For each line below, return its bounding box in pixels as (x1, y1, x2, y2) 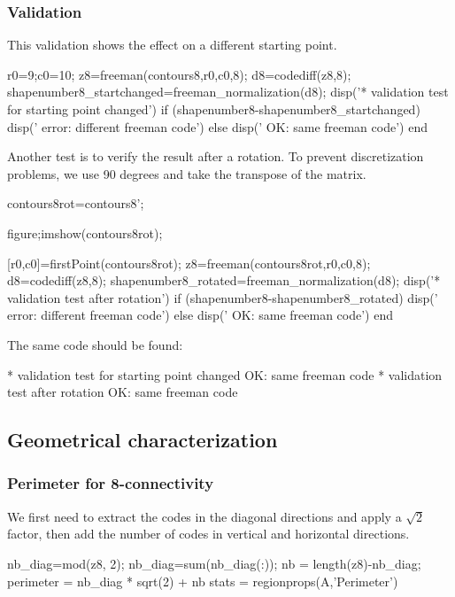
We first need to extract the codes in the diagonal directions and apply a (7, 507, 402, 525)
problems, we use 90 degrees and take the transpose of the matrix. (7, 164, 366, 182)
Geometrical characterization (7, 426, 278, 454)
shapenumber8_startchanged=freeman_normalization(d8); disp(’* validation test (7, 82, 449, 101)
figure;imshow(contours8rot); (7, 223, 163, 242)
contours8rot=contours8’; (7, 194, 144, 213)
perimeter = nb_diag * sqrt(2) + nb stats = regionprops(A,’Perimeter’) (7, 571, 398, 590)
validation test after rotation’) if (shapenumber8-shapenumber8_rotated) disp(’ (7, 288, 438, 306)
